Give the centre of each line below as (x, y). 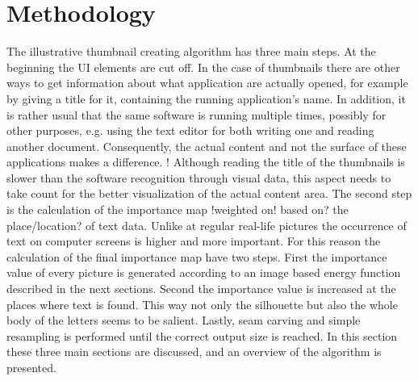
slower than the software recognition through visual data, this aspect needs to (199, 177)
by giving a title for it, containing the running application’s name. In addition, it (206, 98)
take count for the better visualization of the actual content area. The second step (209, 193)
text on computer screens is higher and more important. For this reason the (194, 241)
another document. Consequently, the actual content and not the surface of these (207, 146)
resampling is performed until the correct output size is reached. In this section (202, 335)
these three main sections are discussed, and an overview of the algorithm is (194, 352)
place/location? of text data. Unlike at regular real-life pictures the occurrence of (207, 225)
